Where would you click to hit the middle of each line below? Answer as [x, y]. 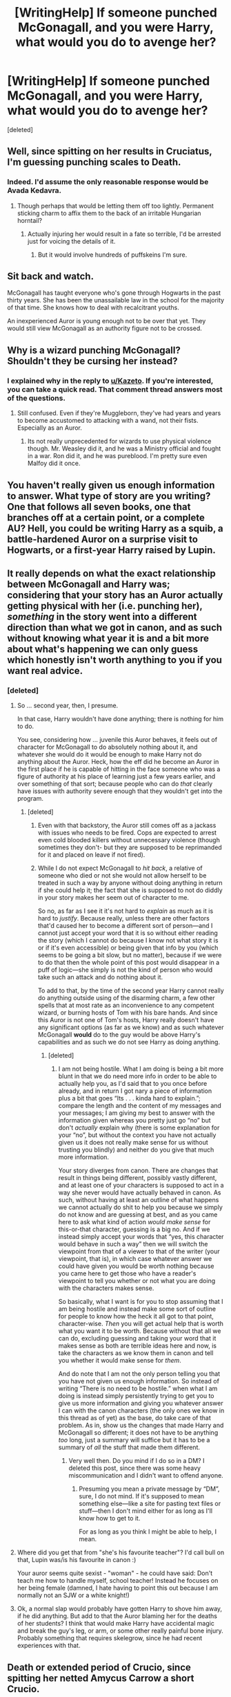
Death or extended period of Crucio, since [99, 1667]
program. [30, 799]
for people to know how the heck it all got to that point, [136, 1316]
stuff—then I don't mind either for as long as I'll [145, 1511]
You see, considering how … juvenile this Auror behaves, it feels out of [117, 740]
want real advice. [45, 670]
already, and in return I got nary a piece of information [135, 1091]
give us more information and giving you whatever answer [141, 1404]
